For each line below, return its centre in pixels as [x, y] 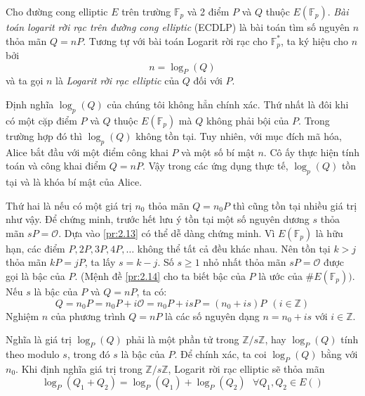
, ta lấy [100, 262]
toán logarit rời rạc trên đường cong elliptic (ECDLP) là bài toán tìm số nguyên [178, 27]
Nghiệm [22, 315]
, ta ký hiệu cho [314, 40]
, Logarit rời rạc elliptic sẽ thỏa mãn [246, 368]
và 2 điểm [208, 11]
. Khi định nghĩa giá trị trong [79, 368]
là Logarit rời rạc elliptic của [118, 81]
